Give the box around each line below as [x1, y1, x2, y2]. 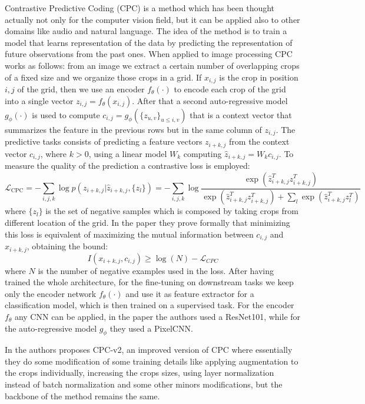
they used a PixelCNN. [109, 322, 193, 334]
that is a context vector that [190, 108, 292, 121]
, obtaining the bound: [26, 240, 108, 252]
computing [183, 147, 222, 159]
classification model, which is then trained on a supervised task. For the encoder [5, 299, 294, 311]
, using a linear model [88, 147, 167, 159]
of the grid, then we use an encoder [17, 83, 145, 95]
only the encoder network [5, 287, 97, 299]
